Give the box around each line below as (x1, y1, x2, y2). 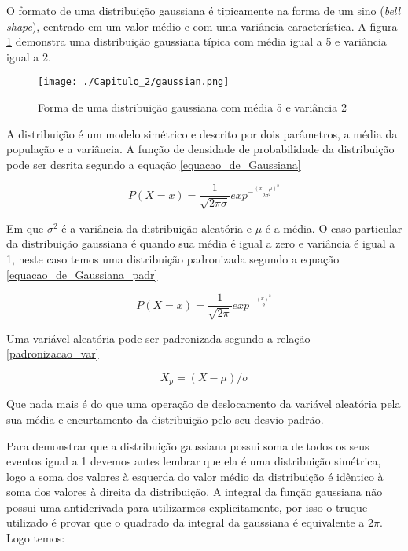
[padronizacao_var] (6, 345, 99, 362)
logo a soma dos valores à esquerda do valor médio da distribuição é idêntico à (6, 468, 384, 484)
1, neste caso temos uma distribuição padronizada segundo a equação (6, 251, 340, 267)
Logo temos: (6, 530, 65, 546)
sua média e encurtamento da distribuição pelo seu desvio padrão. (6, 410, 324, 427)
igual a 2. (6, 48, 51, 64)
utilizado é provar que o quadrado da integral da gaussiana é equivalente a (6, 514, 365, 531)
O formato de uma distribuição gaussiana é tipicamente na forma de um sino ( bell (6, 2, 401, 18)
